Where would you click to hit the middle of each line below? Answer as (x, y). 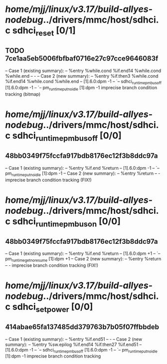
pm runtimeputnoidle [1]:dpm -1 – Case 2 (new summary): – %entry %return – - (83, 174)
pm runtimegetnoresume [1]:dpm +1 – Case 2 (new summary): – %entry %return (83, 259)
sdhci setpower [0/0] (53, 308)
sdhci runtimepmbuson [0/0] (67, 222)
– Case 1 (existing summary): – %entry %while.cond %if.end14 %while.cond (83, 71)
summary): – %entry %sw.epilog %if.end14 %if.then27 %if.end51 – (74, 344)
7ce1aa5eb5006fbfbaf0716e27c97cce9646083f (82, 59)
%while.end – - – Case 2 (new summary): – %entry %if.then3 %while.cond (82, 76)
